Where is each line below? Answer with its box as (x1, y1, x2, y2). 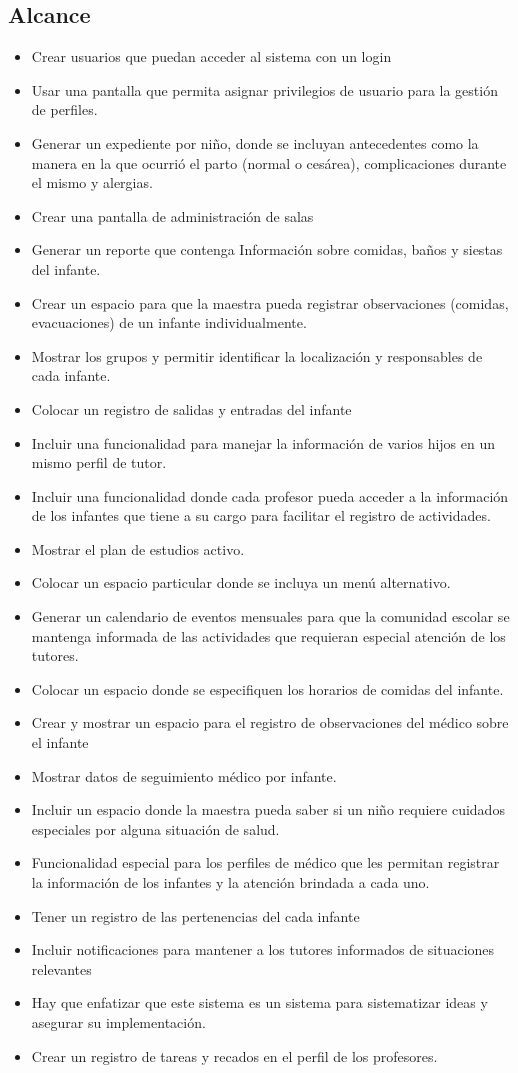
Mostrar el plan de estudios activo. (31, 538, 245, 559)
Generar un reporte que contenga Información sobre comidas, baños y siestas (31, 239, 503, 260)
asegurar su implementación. (31, 1011, 206, 1032)
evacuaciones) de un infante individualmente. (31, 312, 307, 333)
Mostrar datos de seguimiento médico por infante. (31, 765, 337, 786)
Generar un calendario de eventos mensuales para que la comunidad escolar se (31, 606, 510, 627)
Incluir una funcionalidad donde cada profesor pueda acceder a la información (31, 485, 509, 506)
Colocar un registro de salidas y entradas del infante (31, 398, 352, 419)
